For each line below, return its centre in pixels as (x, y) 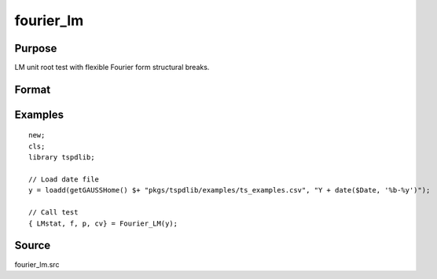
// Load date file (64, 180)
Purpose (36, 48)
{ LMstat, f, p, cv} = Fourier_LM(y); (103, 223)
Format (33, 89)
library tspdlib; (62, 158)
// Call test (53, 213)
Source (33, 246)
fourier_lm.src (37, 264)
